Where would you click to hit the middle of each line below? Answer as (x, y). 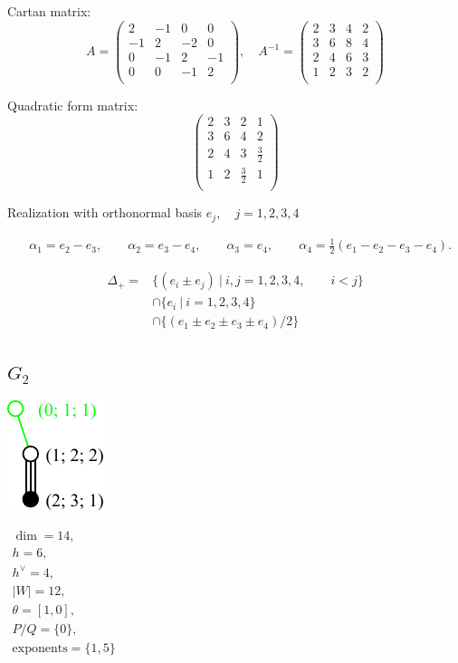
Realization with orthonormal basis (105, 212)
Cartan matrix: (49, 11)
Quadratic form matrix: (73, 105)
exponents (40, 648)
